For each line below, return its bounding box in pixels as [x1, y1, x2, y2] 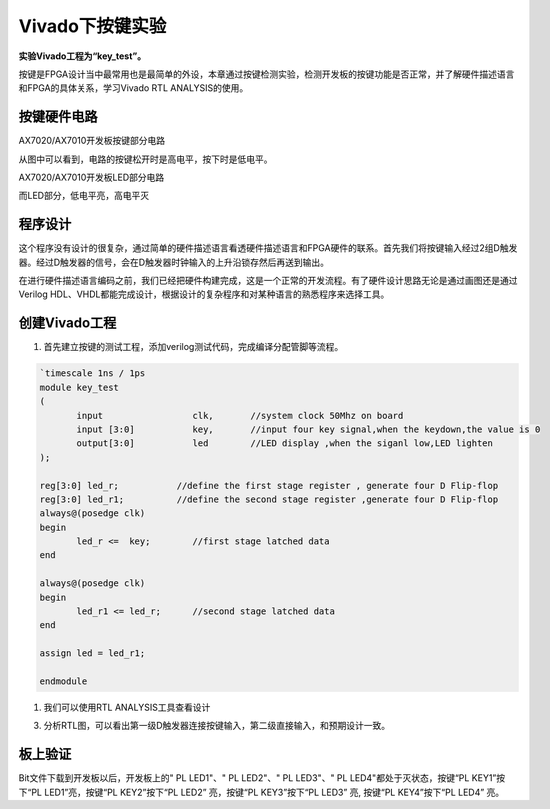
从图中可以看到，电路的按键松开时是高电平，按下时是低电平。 [18, 153, 273, 165]
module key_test [39, 381, 120, 393]
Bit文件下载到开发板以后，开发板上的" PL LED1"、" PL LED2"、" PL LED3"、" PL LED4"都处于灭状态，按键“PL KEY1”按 [18, 772, 506, 784]
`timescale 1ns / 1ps [39, 368, 146, 379]
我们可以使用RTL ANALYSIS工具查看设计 [43, 701, 211, 713]
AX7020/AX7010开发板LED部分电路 [18, 171, 165, 184]
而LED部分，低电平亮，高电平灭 [18, 190, 150, 202]
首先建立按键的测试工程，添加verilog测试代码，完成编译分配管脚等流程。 [43, 341, 344, 353]
